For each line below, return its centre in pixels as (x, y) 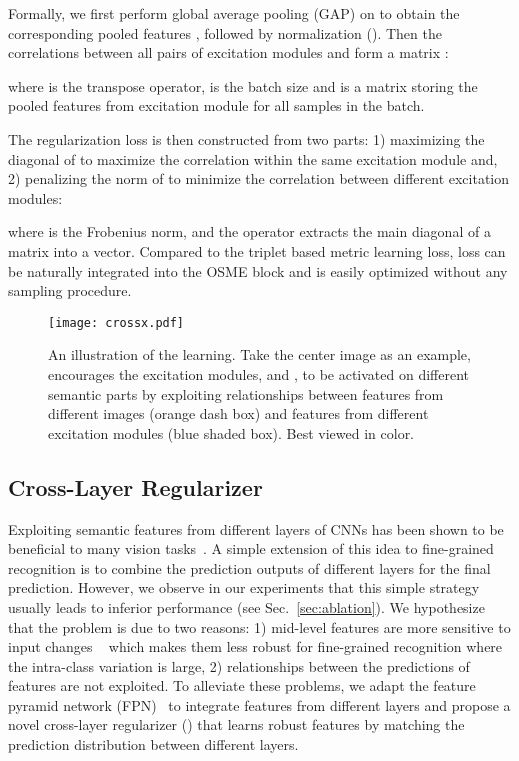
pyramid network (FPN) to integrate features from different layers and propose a (259, 704)
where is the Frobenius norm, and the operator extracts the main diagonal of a (249, 231)
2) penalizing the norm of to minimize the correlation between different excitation (259, 178)
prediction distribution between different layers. (153, 744)
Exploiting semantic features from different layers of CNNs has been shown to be (256, 528)
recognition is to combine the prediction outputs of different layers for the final (249, 567)
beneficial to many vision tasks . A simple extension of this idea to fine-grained (251, 548)
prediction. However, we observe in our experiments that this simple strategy (244, 587)
